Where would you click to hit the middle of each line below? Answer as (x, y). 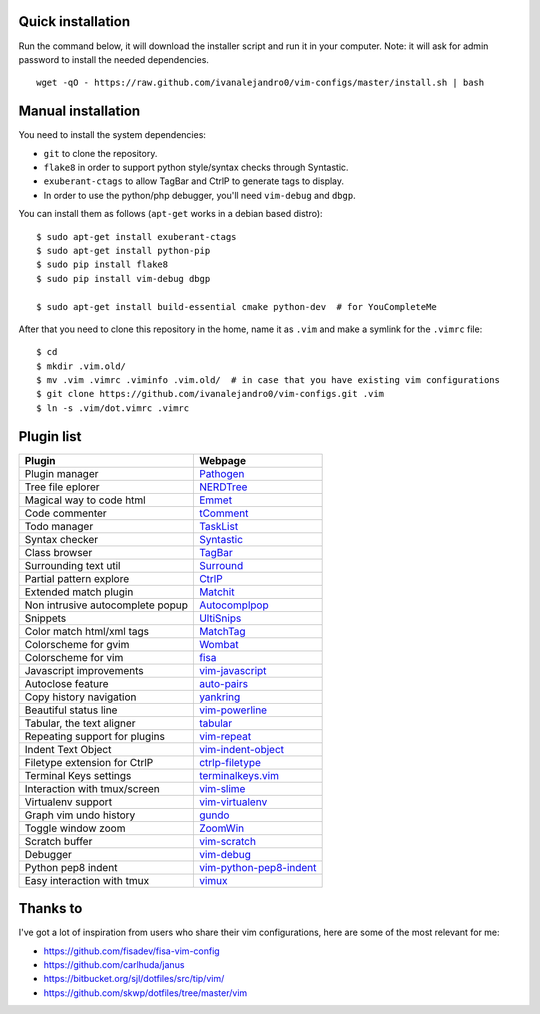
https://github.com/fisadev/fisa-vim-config (131, 951)
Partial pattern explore (77, 578)
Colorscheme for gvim (77, 644)
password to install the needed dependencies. (114, 59)
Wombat (218, 644)
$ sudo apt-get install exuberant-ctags (136, 236)
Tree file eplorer (62, 487)
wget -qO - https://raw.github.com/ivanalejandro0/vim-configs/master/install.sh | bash (260, 83)
